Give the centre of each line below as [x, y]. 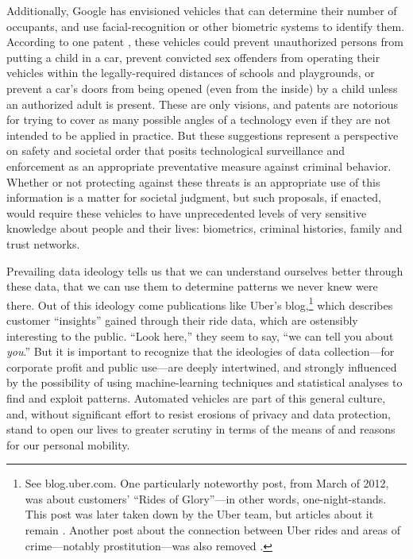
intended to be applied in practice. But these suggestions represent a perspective [203, 135]
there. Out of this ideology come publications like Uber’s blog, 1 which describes [200, 303]
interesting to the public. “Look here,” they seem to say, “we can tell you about [200, 335]
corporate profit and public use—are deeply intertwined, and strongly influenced [202, 366]
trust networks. [43, 243]
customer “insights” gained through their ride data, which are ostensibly [182, 320]
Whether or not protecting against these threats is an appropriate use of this [193, 181]
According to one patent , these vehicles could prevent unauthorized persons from [205, 42]
